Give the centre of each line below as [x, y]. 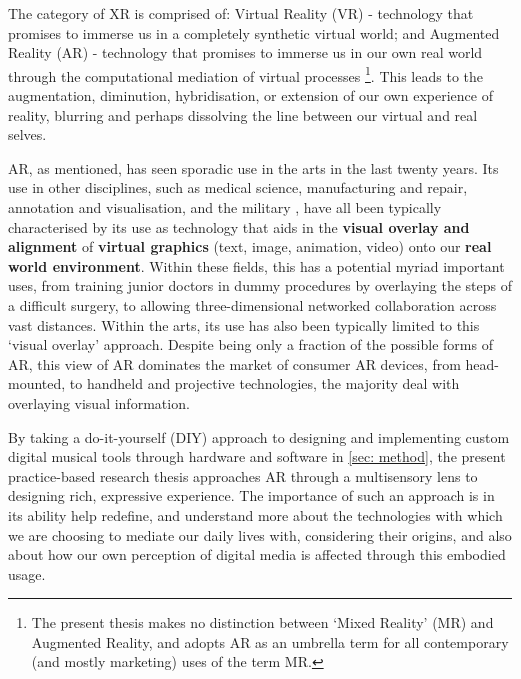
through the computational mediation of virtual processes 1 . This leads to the [245, 74]
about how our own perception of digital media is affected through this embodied [257, 554]
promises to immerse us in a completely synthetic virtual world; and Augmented [254, 32]
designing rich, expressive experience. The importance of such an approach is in [251, 495]
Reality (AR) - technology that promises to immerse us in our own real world [245, 52]
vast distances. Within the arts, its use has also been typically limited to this [244, 324]
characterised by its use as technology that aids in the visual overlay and [239, 226]
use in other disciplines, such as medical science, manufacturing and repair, [238, 187]
